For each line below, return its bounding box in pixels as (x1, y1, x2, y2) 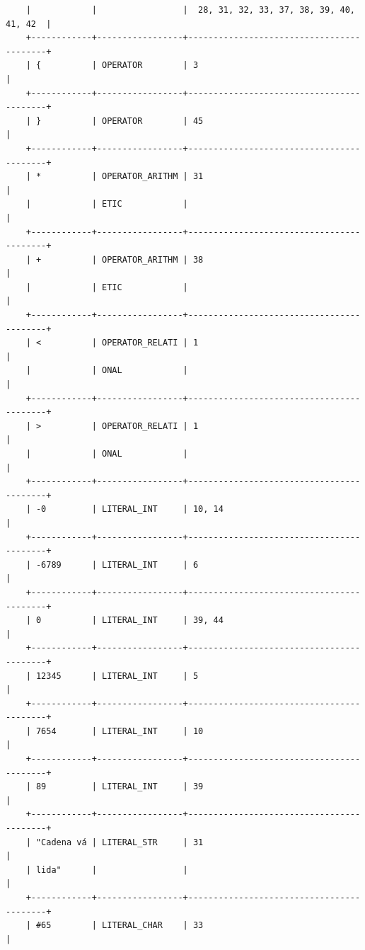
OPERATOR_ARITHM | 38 (102, 254, 204, 265)
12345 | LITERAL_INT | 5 (35, 670, 199, 681)
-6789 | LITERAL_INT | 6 (35, 559, 199, 570)
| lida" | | (25, 864, 188, 875)
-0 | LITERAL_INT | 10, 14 (35, 504, 224, 515)
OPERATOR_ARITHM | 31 (102, 171, 204, 182)
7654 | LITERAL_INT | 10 (35, 726, 204, 736)
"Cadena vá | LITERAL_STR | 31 (35, 837, 204, 847)
